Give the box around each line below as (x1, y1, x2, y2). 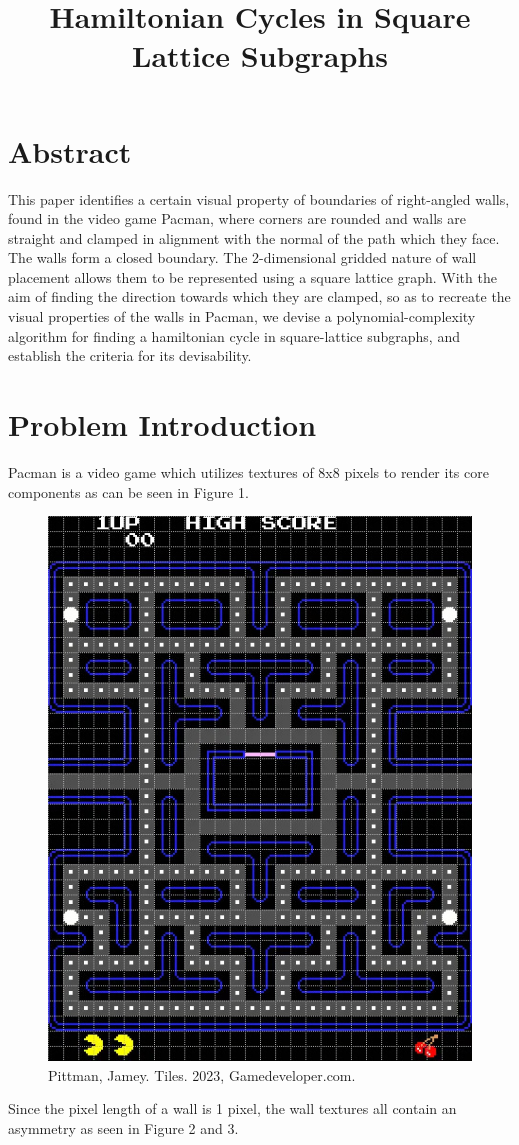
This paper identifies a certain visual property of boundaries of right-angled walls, (8, 188, 510, 209)
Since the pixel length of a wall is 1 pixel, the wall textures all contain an (8, 1098, 457, 1119)
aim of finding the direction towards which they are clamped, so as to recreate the (8, 286, 511, 307)
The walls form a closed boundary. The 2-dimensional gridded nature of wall (8, 247, 477, 268)
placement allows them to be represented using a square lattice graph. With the (8, 266, 497, 287)
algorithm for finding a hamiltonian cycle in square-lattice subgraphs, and (8, 325, 460, 346)
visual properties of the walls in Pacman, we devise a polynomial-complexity (8, 306, 476, 327)
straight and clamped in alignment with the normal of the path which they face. (8, 227, 500, 248)
